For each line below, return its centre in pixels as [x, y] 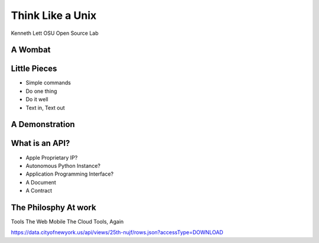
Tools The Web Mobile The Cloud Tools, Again [67, 222]
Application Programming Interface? [70, 174]
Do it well [37, 99]
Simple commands [48, 83]
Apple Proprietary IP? [52, 157]
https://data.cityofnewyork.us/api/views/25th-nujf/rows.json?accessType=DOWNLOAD [117, 232]
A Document [41, 182]
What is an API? [40, 143]
